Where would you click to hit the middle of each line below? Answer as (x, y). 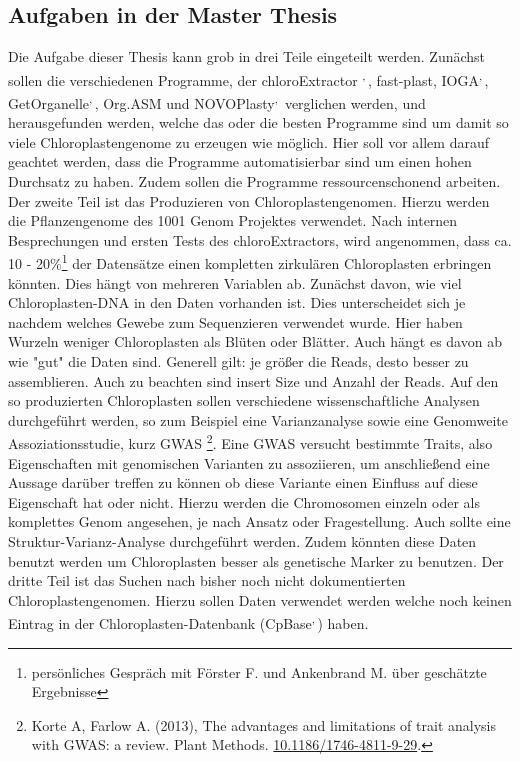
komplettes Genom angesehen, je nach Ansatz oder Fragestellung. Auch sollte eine (259, 521)
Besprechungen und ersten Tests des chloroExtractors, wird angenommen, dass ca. (260, 239)
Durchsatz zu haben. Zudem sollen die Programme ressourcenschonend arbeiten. (254, 181)
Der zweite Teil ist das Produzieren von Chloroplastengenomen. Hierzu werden (249, 200)
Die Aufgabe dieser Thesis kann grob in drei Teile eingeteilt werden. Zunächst (247, 56)
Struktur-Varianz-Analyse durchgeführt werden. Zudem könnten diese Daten (242, 541)
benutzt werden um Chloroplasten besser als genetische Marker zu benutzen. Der (256, 560)
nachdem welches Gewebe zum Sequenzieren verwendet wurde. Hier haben (235, 321)
